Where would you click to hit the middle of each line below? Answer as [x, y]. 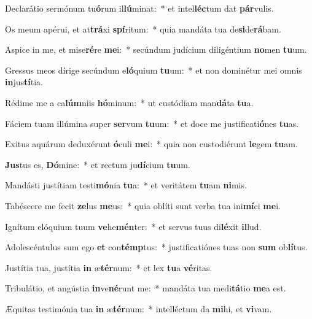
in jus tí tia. [24, 82]
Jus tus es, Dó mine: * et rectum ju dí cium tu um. [98, 164]
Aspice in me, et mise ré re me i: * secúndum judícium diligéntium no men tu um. [156, 49]
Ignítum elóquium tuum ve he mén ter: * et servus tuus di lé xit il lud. [133, 226]
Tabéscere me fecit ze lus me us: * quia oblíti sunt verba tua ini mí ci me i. [143, 205]
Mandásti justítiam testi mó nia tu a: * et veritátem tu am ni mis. [126, 185]
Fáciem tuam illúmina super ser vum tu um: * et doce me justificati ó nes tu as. [152, 123]
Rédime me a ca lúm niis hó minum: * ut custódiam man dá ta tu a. [129, 102]
